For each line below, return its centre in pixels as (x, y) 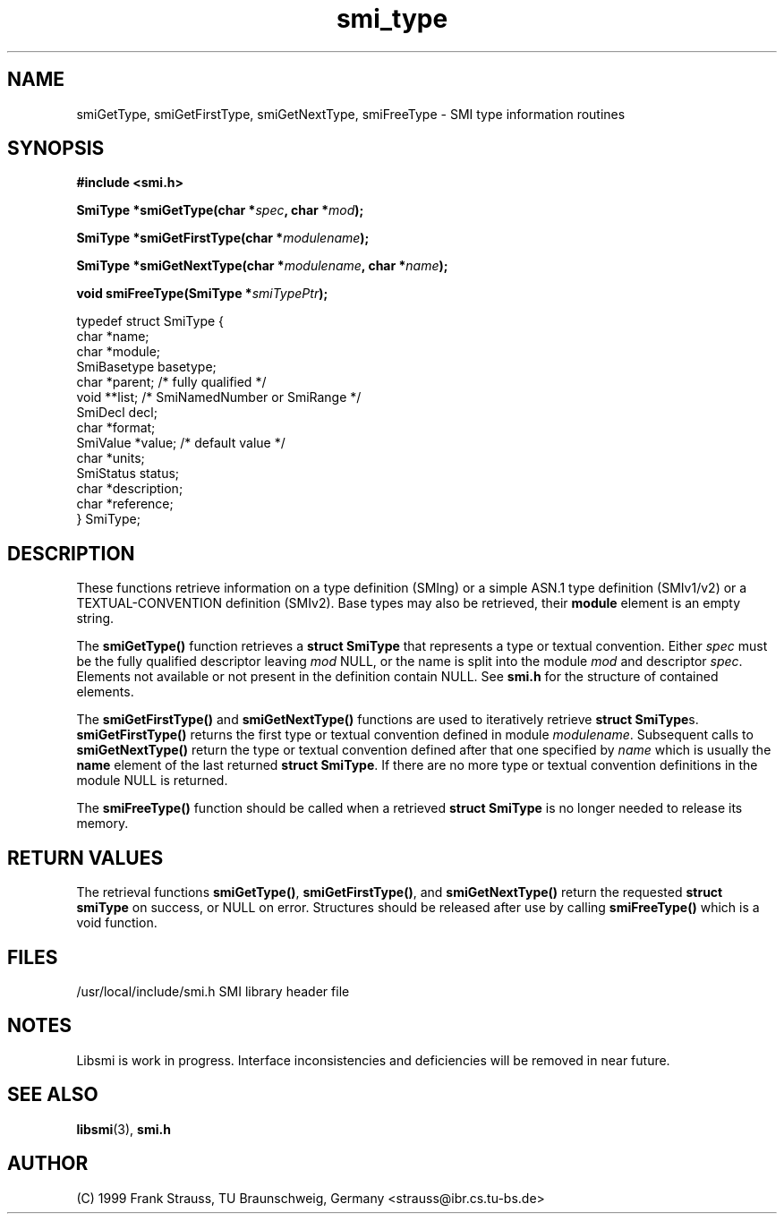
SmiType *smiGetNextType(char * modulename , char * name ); (262, 266)
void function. (117, 923)
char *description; (130, 489)
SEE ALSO (53, 1095)
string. (95, 619)
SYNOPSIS (56, 149)
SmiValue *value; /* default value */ (181, 443)
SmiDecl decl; (117, 413)
